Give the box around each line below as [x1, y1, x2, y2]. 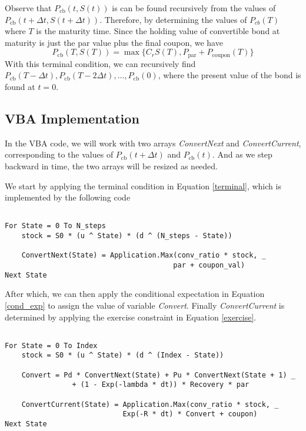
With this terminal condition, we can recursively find [5, 57, 196, 69]
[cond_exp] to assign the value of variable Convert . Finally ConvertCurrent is [5, 299, 285, 311]
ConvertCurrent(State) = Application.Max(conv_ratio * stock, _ [21, 400, 279, 409]
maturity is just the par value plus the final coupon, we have [5, 36, 223, 48]
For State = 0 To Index [5, 341, 98, 350]
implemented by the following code [5, 191, 131, 203]
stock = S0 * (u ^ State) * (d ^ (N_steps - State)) [21, 232, 232, 240]
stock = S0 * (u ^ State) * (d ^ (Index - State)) [21, 351, 224, 360]
